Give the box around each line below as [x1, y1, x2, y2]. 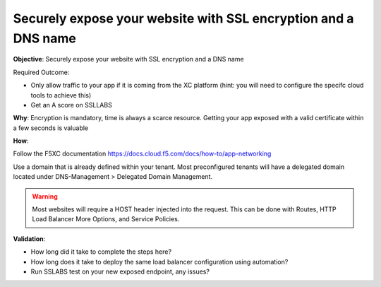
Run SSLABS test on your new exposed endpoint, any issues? [30, 267, 210, 276]
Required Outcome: [13, 68, 70, 76]
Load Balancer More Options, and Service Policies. [32, 215, 180, 223]
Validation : [13, 234, 46, 243]
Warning [32, 192, 58, 201]
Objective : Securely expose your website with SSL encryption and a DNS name [13, 55, 244, 64]
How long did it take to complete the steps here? [30, 247, 172, 256]
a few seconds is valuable [13, 124, 89, 132]
